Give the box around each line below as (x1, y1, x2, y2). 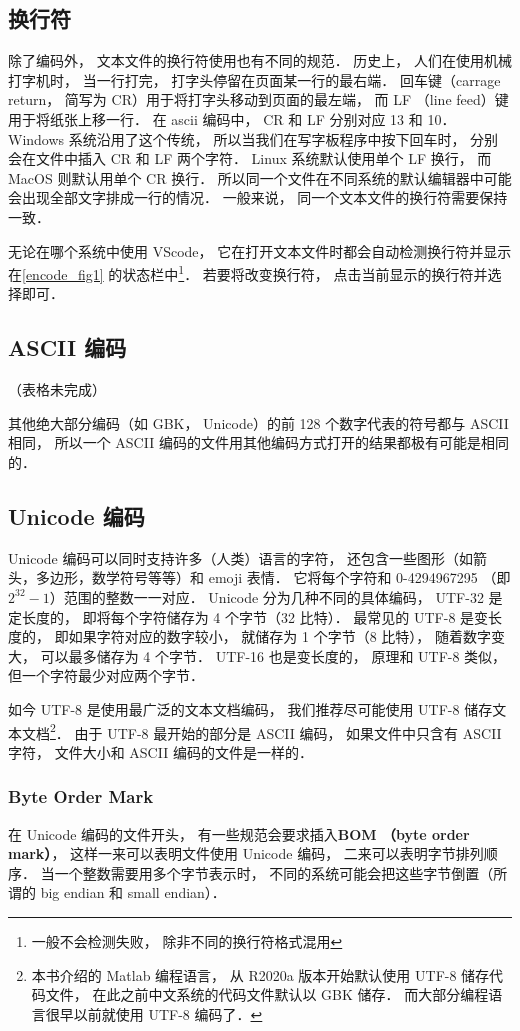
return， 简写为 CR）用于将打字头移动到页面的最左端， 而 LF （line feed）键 (8, 89, 509, 110)
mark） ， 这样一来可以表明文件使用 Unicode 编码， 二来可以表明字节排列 (8, 843, 484, 864)
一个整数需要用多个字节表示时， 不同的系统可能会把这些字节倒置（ (54, 862, 494, 883)
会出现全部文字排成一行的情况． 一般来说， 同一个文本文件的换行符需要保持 (8, 187, 508, 208)
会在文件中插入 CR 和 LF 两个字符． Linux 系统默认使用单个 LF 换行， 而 (8, 148, 492, 169)
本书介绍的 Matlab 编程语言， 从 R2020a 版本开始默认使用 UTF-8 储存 (31, 964, 490, 985)
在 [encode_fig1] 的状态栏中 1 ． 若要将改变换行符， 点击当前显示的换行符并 (8, 261, 488, 284)
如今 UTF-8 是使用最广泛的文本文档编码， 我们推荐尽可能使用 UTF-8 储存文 (8, 698, 507, 719)
